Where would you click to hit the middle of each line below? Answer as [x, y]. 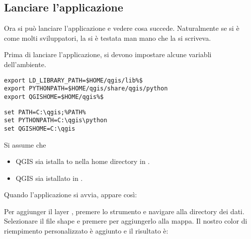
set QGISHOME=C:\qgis [40, 128]
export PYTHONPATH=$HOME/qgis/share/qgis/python [86, 89]
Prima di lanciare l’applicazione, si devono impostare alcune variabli [108, 54]
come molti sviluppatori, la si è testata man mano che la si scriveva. [108, 38]
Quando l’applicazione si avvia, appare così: [71, 195]
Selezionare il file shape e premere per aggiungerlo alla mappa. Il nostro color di [126, 221]
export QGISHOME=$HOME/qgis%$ [54, 97]
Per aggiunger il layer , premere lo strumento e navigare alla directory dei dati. [124, 211]
